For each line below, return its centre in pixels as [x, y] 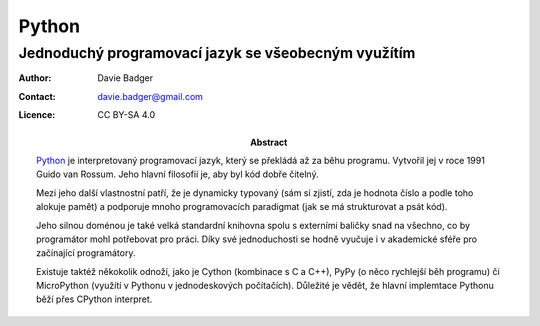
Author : [35, 78]
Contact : [37, 96]
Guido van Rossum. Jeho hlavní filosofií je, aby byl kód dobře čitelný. [177, 174]
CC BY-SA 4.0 [126, 115]
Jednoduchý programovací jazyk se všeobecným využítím [217, 53]
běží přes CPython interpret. [94, 299]
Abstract [269, 142]
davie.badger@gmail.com [150, 96]
